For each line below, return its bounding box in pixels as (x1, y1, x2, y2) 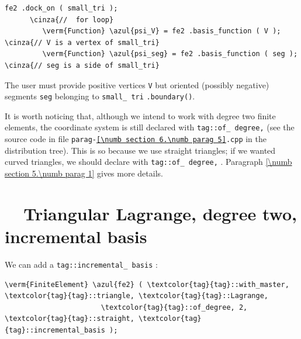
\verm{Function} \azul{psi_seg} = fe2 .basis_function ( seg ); (42, 50, 298, 58)
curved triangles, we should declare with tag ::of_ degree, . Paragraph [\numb (5, 155, 292, 168)
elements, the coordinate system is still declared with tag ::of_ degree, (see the (5, 121, 295, 133)
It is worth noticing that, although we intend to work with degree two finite (5, 109, 276, 122)
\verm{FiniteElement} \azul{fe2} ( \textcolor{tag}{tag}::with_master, (5, 280, 289, 289)
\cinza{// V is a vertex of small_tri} (5, 38, 160, 47)
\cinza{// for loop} (29, 15, 114, 24)
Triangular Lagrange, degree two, (23, 201, 297, 225)
